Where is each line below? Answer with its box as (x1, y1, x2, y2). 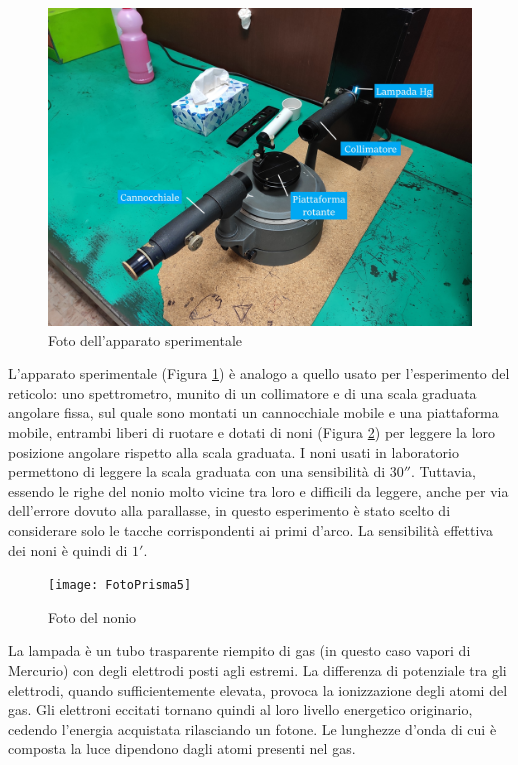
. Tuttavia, (411, 461, 476, 482)
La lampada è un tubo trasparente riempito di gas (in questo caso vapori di (8, 640, 471, 661)
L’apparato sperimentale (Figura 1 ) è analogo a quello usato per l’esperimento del (8, 363, 510, 384)
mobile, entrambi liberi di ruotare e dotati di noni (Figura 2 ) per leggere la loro (8, 421, 496, 442)
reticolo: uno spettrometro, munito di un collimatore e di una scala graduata (8, 382, 477, 403)
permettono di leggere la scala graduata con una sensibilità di (8, 461, 386, 482)
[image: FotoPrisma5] (48, 578, 192, 593)
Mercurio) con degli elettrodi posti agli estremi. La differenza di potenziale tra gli (8, 659, 507, 680)
